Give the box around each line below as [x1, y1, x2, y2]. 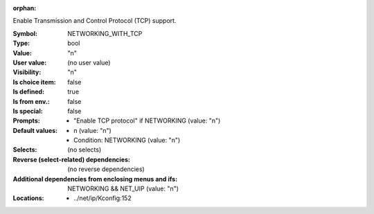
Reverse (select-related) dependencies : [12, 155, 131, 163]
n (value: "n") [73, 126, 112, 134]
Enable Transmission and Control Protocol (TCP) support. [12, 17, 177, 25]
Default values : [12, 126, 58, 134]
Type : [12, 39, 30, 48]
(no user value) [67, 58, 111, 66]
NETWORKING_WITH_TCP [67, 29, 143, 37]
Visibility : [12, 68, 42, 76]
